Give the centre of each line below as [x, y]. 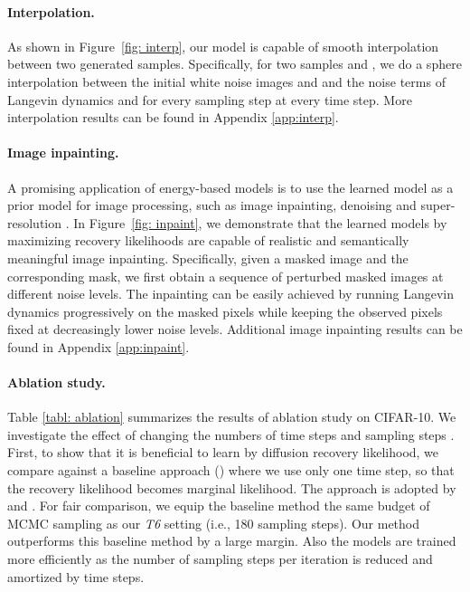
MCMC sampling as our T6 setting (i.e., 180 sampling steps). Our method [214, 523]
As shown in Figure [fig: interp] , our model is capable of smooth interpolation [223, 46]
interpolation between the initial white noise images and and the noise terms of [226, 81]
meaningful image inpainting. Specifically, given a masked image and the [208, 258]
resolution [35, 222]
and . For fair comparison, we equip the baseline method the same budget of [219, 506]
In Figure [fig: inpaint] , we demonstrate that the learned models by [260, 222]
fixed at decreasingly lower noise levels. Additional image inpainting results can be [235, 329]
